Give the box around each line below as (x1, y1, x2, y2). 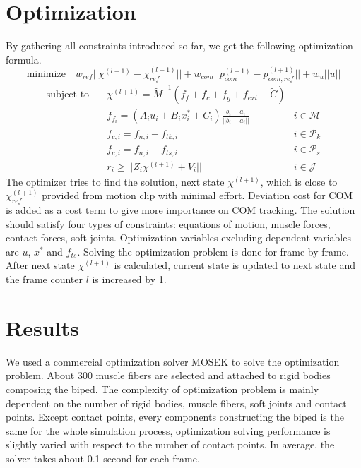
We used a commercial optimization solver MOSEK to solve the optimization (6, 354, 340, 368)
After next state (6, 258, 75, 272)
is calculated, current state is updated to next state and (114, 258, 356, 272)
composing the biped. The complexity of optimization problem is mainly (6, 381, 319, 396)
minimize (26, 68, 66, 79)
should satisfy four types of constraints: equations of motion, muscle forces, (6, 216, 331, 231)
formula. (6, 52, 42, 66)
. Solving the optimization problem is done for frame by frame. (77, 244, 349, 258)
